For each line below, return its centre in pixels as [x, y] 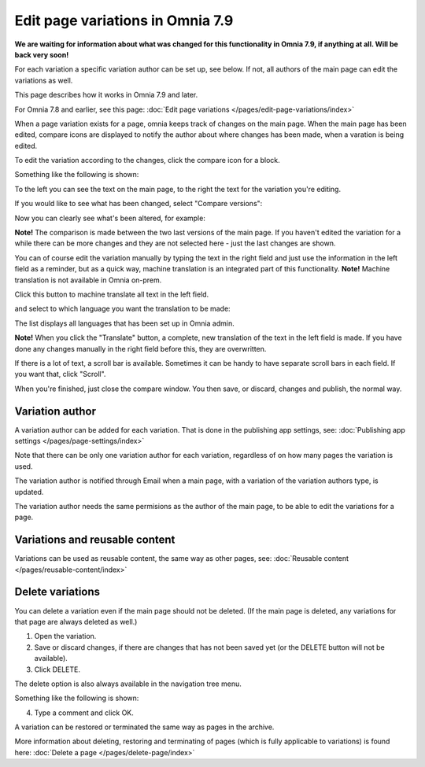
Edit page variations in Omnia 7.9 [124, 20]
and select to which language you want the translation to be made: [123, 309]
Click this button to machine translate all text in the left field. [112, 294]
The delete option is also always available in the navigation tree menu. [128, 684]
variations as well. [44, 80]
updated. [29, 492]
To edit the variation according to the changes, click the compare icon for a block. [148, 160]
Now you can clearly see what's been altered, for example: [110, 218]
